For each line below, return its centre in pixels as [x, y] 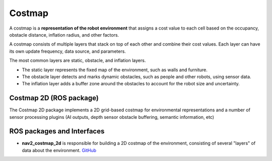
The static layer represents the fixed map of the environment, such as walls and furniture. [115, 70]
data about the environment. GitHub [59, 150]
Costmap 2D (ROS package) [54, 98]
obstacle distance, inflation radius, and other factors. [64, 35]
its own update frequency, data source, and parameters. [67, 51]
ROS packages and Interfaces [57, 131]
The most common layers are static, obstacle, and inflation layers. [78, 61]
